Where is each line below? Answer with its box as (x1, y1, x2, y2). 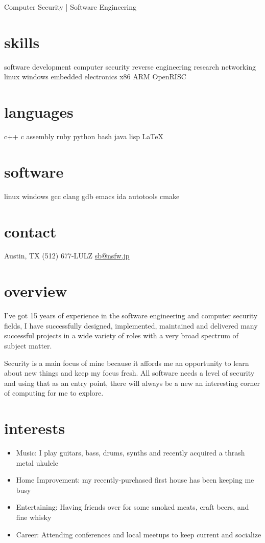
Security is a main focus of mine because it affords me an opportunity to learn (4, 357, 249, 368)
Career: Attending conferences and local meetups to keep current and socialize (16, 529, 261, 539)
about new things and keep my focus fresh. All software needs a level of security (4, 367, 255, 378)
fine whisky (16, 512, 52, 523)
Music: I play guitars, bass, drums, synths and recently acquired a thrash (16, 447, 245, 458)
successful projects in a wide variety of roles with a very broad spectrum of (4, 330, 238, 341)
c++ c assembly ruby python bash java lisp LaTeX (4, 131, 164, 142)
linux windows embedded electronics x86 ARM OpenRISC (4, 71, 186, 82)
